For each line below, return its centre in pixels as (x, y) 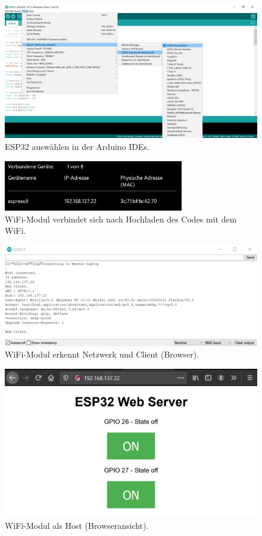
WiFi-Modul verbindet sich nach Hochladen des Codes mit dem (121, 219)
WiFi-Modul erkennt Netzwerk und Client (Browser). (102, 354)
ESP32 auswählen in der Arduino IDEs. (77, 147)
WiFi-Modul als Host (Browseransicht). (77, 525)
